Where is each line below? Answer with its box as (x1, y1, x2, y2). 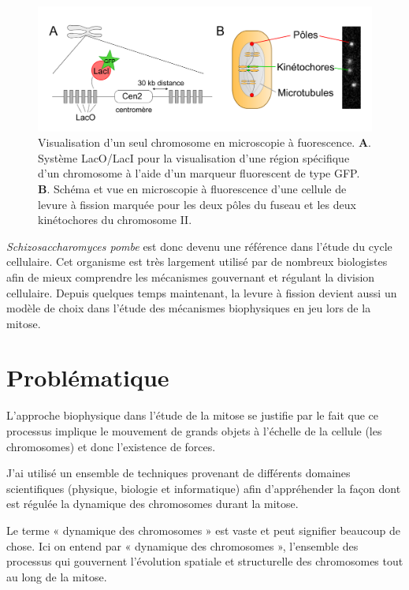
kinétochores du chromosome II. (38, 211, 192, 228)
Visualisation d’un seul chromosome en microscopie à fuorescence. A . (38, 134, 372, 151)
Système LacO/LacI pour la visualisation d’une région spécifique (38, 149, 350, 166)
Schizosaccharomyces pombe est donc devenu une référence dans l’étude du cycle (6, 237, 392, 254)
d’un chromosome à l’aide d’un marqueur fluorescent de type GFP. (38, 165, 360, 181)
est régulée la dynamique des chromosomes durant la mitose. (6, 495, 299, 512)
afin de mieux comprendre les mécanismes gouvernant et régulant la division (6, 268, 375, 285)
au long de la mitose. (6, 568, 107, 584)
